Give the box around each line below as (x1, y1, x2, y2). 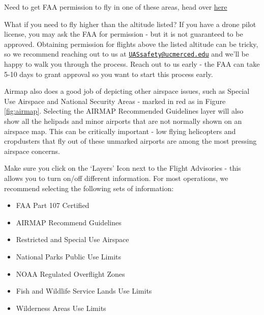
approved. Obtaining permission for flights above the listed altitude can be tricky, (4, 38, 258, 49)
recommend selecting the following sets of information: (4, 182, 174, 193)
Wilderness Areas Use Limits (16, 302, 106, 313)
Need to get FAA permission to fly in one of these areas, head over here (4, 2, 227, 12)
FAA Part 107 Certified (16, 200, 90, 211)
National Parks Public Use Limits (16, 251, 121, 261)
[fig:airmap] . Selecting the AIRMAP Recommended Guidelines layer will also (4, 106, 244, 116)
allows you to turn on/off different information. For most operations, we (4, 172, 228, 183)
